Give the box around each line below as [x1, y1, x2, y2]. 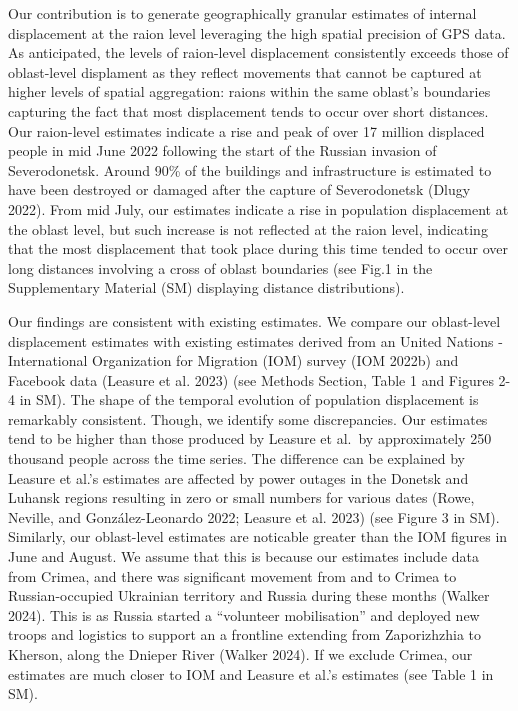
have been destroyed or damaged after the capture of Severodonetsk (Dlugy [8, 179, 471, 200]
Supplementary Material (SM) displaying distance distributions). [8, 277, 405, 298]
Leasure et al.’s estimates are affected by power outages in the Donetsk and [8, 467, 469, 488]
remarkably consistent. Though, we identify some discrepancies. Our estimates [8, 408, 488, 429]
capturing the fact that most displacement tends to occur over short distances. [8, 100, 489, 121]
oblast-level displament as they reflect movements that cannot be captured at [8, 61, 482, 82]
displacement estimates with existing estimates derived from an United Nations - [8, 330, 503, 351]
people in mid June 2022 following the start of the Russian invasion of [8, 140, 437, 161]
